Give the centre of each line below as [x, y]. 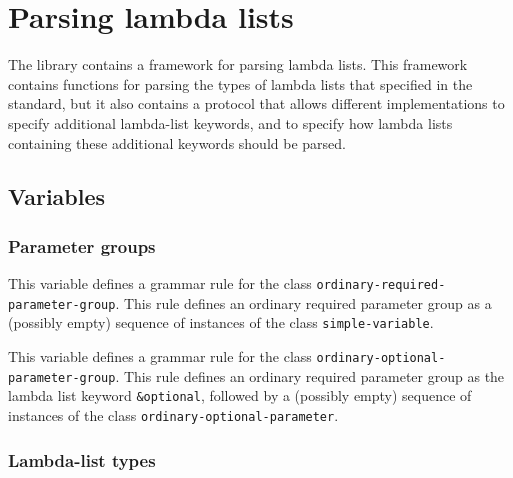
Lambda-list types [82, 459]
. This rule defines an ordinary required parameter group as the [310, 375]
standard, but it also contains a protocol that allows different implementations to [256, 103]
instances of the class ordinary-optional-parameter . [173, 415]
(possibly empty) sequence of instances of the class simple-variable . [221, 322]
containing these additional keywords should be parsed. [177, 142]
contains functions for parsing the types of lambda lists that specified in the [240, 83]
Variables [57, 196]
